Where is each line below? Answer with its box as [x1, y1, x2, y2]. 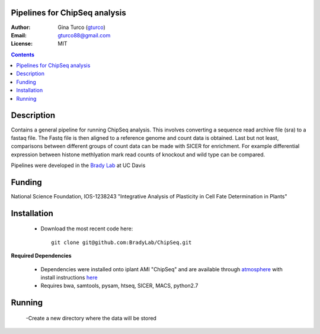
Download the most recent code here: [40, 225, 133, 232]
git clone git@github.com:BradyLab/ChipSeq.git [51, 239, 192, 246]
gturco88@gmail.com [57, 31, 111, 38]
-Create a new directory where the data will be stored [25, 314, 157, 322]
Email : [11, 31, 27, 38]
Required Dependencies [11, 252, 72, 259]
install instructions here [40, 274, 98, 281]
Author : [11, 24, 31, 31]
